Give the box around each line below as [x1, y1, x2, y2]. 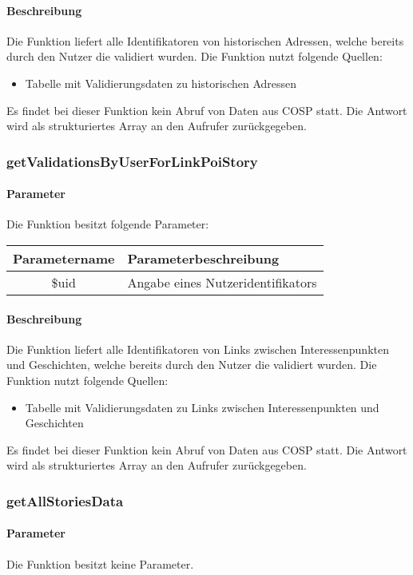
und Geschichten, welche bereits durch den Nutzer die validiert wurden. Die [6, 356, 377, 373]
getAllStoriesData [6, 490, 124, 510]
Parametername [13, 249, 115, 268]
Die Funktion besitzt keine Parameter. [6, 555, 194, 572]
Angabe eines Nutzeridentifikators [127, 273, 317, 291]
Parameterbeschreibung [127, 249, 280, 268]
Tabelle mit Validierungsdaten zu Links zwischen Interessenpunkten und [25, 399, 379, 415]
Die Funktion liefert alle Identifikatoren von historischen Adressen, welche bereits [6, 32, 404, 49]
